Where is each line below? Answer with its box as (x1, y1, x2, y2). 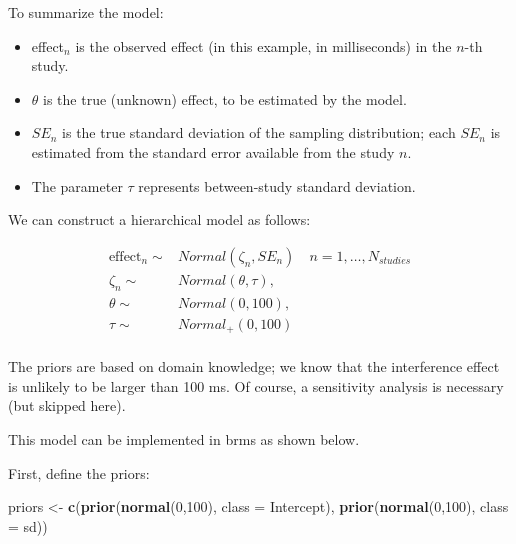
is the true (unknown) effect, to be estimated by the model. (43, 88, 407, 109)
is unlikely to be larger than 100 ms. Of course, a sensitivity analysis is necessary (8, 375, 504, 396)
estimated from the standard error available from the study (31, 141, 395, 162)
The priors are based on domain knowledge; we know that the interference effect (8, 356, 500, 377)
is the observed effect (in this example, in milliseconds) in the (75, 35, 452, 56)
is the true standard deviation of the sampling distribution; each (62, 122, 456, 143)
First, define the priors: (8, 462, 150, 483)
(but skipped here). (8, 395, 126, 416)
